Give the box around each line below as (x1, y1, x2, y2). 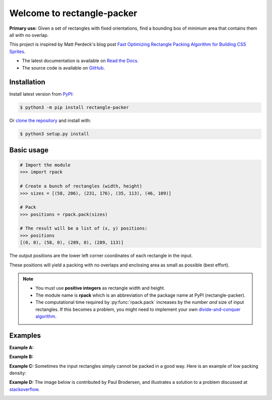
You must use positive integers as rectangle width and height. (35, 285, 166, 291)
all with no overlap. (9, 32, 49, 38)
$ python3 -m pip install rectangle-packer (20, 105, 129, 110)
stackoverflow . (9, 386, 40, 392)
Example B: (9, 354, 34, 360)
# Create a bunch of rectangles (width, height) (20, 183, 143, 189)
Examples (9, 331, 41, 340)
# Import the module (20, 162, 71, 168)
